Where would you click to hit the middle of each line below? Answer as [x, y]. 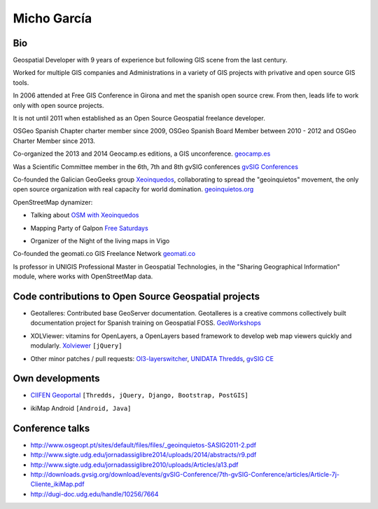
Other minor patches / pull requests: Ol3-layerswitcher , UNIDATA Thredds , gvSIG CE [152, 358]
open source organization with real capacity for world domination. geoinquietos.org [133, 189]
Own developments [57, 379]
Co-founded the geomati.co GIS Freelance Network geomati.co [104, 254]
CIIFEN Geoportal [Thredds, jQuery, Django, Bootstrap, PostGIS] [139, 395]
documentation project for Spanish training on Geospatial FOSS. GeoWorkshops [146, 323]
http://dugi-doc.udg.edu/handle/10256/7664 [94, 494]
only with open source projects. [58, 105]
